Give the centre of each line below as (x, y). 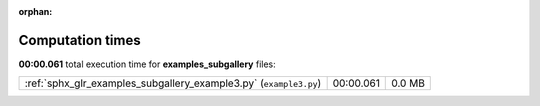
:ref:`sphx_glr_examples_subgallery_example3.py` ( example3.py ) (173, 83)
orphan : (35, 11)
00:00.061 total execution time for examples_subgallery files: (147, 64)
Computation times (79, 40)
